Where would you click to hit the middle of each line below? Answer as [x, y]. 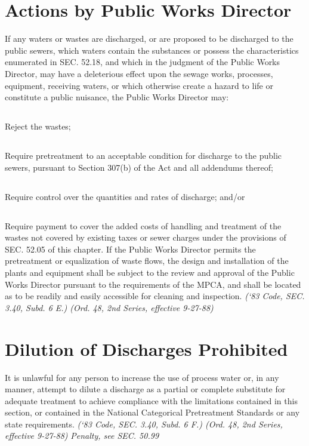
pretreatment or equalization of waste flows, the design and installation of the [147, 261]
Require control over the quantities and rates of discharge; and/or [125, 196]
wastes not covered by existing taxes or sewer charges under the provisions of [146, 237]
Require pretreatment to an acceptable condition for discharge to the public [143, 156]
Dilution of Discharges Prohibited [146, 348]
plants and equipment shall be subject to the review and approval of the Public [150, 272]
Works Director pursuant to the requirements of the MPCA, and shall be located [153, 284]
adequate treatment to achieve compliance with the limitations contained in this [151, 400]
